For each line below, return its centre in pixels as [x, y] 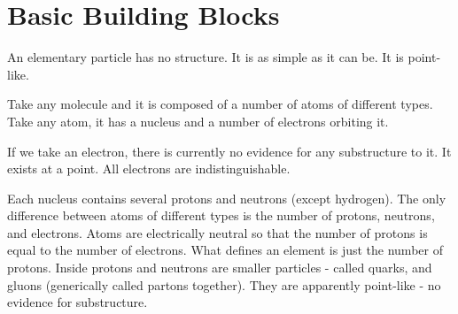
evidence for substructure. [78, 302]
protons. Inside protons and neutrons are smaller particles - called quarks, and [220, 268]
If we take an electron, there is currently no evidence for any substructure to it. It [229, 151]
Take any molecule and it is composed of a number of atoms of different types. [220, 104]
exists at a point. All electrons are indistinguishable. [149, 168]
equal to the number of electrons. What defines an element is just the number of [225, 250]
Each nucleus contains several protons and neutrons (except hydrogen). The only [227, 198]
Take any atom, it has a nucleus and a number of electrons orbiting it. [198, 121]
